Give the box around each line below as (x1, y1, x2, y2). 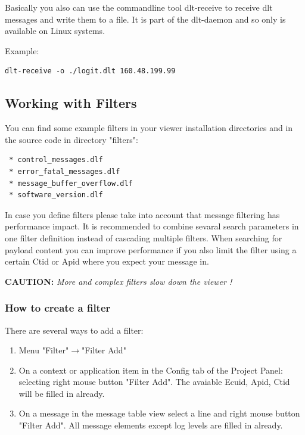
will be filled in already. (18, 387, 105, 399)
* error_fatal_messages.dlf (9, 167, 120, 176)
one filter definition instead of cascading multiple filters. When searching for (5, 231, 282, 244)
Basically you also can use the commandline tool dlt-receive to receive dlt (5, 1, 273, 13)
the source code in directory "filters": (5, 133, 138, 145)
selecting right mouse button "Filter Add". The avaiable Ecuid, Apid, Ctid (18, 375, 290, 388)
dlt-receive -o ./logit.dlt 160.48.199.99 (5, 67, 176, 76)
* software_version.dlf (9, 191, 103, 200)
